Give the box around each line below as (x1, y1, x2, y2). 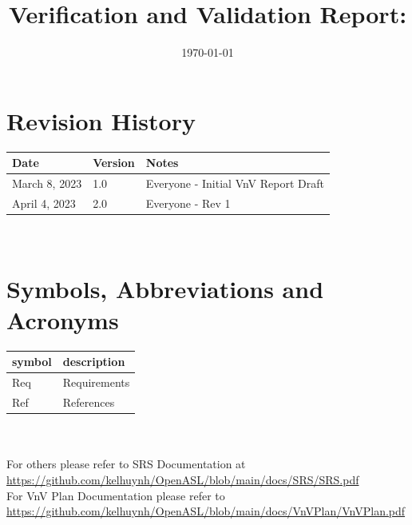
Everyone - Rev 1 (145, 194, 231, 211)
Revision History (6, 104, 196, 137)
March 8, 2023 (12, 175, 82, 191)
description (62, 353, 125, 370)
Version (93, 154, 135, 171)
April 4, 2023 (12, 194, 76, 211)
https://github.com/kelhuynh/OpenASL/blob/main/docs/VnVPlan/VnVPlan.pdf (6, 503, 406, 519)
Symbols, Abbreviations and (6, 272, 324, 304)
